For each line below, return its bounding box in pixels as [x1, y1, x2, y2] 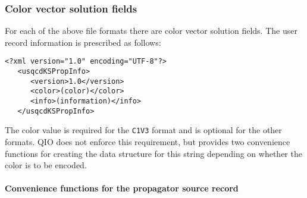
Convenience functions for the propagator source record [5, 182, 239, 194]
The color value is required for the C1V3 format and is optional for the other [5, 124, 282, 136]
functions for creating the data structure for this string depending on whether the [5, 147, 302, 159]
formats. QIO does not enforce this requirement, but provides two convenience [5, 136, 290, 147]
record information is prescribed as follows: [5, 36, 161, 48]
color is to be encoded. [5, 159, 87, 171]
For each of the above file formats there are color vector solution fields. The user [5, 24, 297, 37]
